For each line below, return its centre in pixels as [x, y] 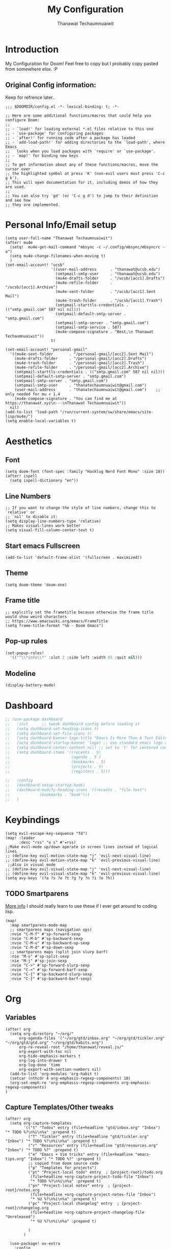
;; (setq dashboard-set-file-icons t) [49, 734]
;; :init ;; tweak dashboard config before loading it [73, 724]
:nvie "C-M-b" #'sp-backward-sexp [46, 938]
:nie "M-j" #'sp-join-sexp [38, 961]
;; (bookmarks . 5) [55, 762]
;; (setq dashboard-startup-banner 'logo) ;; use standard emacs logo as [87, 743]
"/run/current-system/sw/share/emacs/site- [107, 412]
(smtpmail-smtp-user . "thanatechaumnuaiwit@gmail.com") [80, 386]
